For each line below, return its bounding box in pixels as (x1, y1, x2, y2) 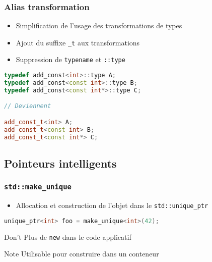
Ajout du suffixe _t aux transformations (16, 37, 140, 47)
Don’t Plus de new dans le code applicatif (4, 231, 131, 242)
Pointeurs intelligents (4, 155, 117, 171)
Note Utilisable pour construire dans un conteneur (4, 248, 159, 259)
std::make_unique (4, 183, 72, 191)
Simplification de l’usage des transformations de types (16, 20, 182, 31)
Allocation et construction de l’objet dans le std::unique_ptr (16, 200, 208, 211)
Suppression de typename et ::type (16, 54, 125, 65)
